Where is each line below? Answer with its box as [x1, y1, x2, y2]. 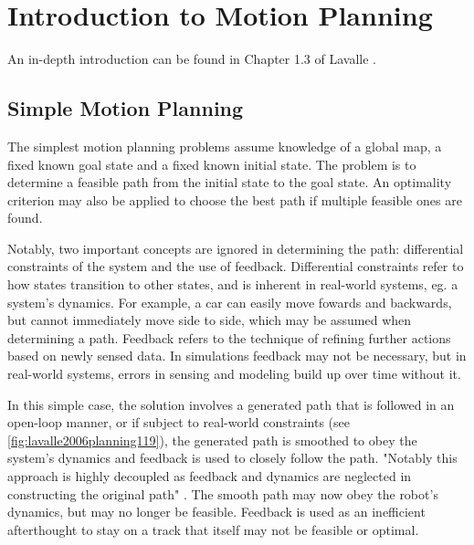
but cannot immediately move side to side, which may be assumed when [7, 310, 412, 330]
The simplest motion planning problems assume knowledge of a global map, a [7, 136, 442, 155]
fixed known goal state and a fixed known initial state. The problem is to [7, 154, 416, 173]
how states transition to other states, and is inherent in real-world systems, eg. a [7, 275, 458, 294]
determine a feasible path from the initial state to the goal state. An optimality [7, 173, 452, 192]
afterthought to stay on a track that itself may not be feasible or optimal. [7, 519, 419, 539]
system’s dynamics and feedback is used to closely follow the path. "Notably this [7, 448, 458, 467]
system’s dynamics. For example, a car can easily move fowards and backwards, [7, 292, 452, 311]
